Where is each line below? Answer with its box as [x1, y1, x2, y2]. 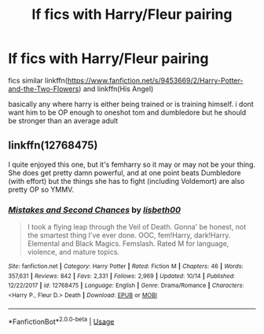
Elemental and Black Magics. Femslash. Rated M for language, [27, 239, 229, 248]
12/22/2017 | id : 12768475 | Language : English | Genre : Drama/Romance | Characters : [8, 281, 244, 290]
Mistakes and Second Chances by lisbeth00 [8, 204, 181, 215]
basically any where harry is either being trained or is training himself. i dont [8, 99, 254, 108]
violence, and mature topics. [27, 248, 120, 257]
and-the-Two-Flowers [8, 84, 79, 94]
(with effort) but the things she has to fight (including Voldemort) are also [8, 176, 245, 185]
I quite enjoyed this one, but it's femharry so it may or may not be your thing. [8, 160, 256, 169]
